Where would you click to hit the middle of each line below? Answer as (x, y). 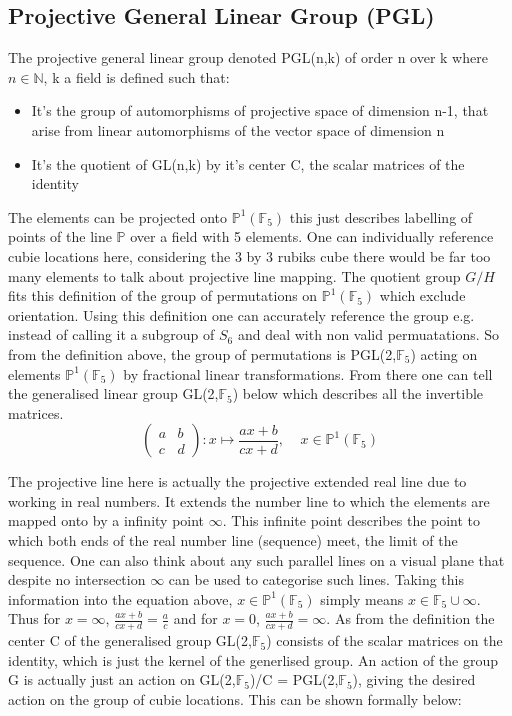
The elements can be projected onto (118, 216)
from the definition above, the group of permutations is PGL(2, (202, 353)
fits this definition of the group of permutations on (163, 295)
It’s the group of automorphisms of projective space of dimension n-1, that (260, 110)
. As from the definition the (410, 618)
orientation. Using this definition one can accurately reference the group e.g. (241, 314)
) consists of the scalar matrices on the (384, 640)
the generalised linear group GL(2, (113, 393)
